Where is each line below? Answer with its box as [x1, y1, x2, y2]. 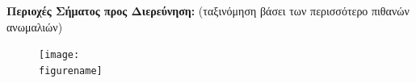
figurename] [39, 64, 103, 77]
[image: [39, 49, 80, 61]
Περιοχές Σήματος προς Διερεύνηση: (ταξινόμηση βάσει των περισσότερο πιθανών [6, 2, 410, 19]
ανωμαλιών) [6, 18, 63, 35]
